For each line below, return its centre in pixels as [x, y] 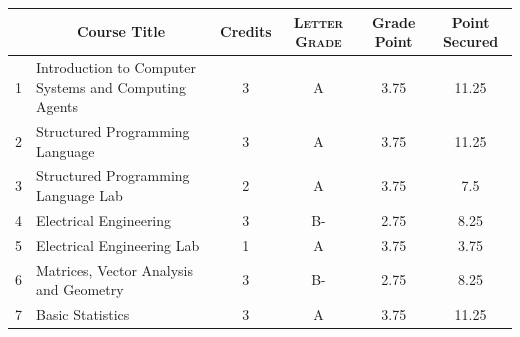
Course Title [121, 31]
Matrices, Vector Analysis [115, 269]
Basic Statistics [83, 313]
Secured [470, 41]
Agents [57, 106]
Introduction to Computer [116, 66]
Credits [246, 31]
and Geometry [80, 289]
